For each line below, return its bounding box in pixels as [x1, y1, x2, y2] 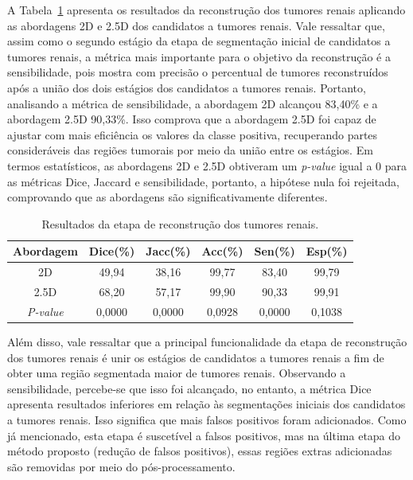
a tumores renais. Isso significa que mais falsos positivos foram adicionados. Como [7, 411, 407, 427]
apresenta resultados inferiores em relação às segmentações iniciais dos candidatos [7, 396, 406, 412]
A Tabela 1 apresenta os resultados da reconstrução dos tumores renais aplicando [7, 2, 406, 18]
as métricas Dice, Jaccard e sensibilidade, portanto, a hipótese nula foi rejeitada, [7, 173, 399, 189]
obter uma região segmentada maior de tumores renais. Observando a [7, 365, 346, 381]
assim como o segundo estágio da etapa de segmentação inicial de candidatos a [7, 33, 391, 49]
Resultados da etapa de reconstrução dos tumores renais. [41, 215, 319, 232]
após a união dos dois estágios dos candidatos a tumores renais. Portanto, [7, 79, 366, 96]
